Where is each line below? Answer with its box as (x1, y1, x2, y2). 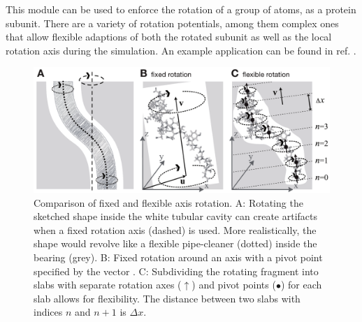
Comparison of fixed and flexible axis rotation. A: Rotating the (34, 195, 303, 210)
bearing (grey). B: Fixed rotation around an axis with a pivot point (34, 250, 323, 265)
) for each (280, 277, 322, 292)
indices (34, 305, 63, 319)
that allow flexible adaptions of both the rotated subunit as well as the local (6, 29, 332, 44)
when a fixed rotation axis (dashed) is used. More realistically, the (34, 222, 317, 237)
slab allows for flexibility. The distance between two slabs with (34, 291, 301, 305)
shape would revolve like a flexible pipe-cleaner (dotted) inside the (34, 236, 317, 251)
